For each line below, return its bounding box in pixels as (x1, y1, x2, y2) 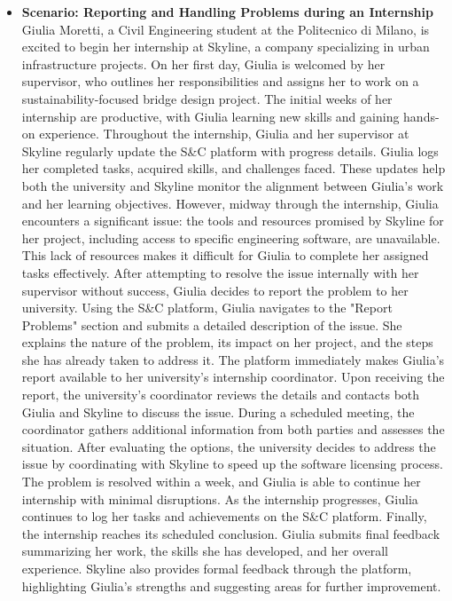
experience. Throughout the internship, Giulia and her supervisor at (39, 124, 409, 143)
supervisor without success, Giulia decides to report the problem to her (21, 281, 409, 299)
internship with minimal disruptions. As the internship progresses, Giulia (21, 489, 418, 508)
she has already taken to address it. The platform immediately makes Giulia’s (21, 350, 445, 368)
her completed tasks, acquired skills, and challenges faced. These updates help (21, 159, 446, 178)
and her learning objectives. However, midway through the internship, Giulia (21, 194, 439, 212)
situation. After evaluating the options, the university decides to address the (21, 437, 436, 455)
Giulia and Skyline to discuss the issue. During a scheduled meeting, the (21, 402, 415, 421)
